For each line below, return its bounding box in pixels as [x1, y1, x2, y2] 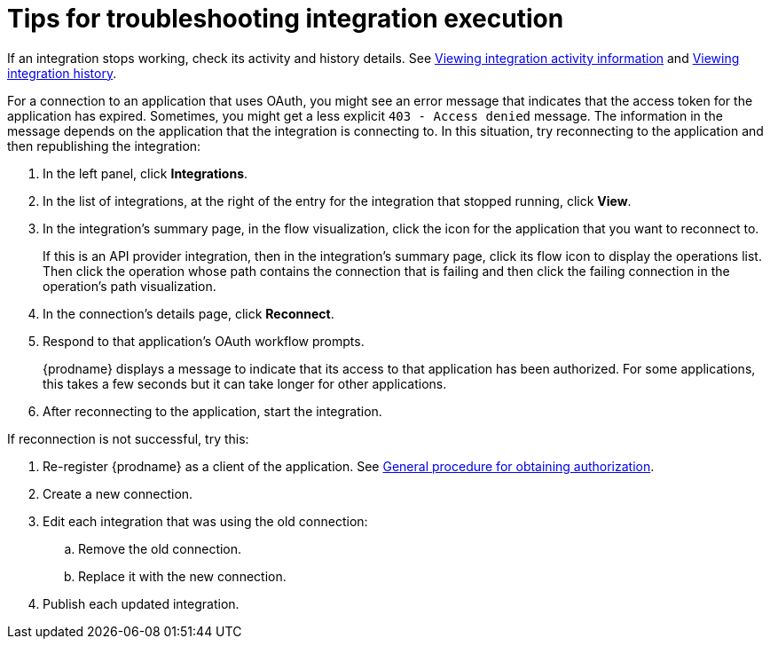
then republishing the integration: [7, 138, 201, 154]
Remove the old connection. [78, 540, 242, 556]
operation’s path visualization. [43, 278, 216, 294]
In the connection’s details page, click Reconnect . [43, 305, 334, 321]
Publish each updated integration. [43, 595, 240, 611]
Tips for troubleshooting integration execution [7, 4, 564, 34]
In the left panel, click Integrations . [43, 165, 248, 181]
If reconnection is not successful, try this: [7, 430, 249, 446]
